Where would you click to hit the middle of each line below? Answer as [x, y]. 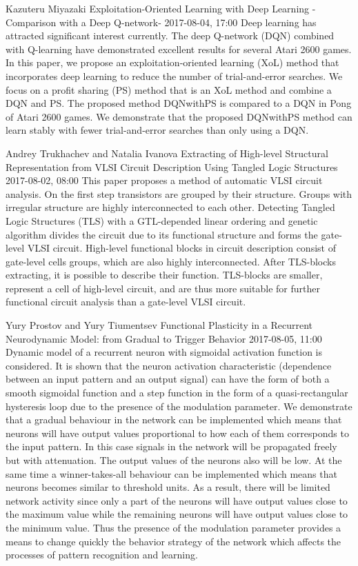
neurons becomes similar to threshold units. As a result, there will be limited [168, 487]
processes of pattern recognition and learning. [102, 555]
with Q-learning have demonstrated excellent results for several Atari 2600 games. [179, 49]
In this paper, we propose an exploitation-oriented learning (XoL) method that [172, 62]
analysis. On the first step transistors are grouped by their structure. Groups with [179, 193]
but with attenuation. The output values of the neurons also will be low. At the [174, 460]
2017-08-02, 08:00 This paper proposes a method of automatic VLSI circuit [164, 180]
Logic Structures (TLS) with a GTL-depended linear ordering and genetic [162, 220]
